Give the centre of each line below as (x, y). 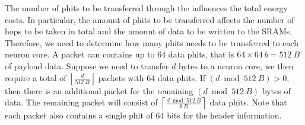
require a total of (36, 77)
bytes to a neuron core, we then (236, 65)
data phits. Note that (248, 102)
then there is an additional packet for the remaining (99, 90)
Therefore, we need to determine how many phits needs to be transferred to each (152, 42)
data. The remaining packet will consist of (81, 102)
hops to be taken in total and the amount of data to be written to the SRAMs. (149, 31)
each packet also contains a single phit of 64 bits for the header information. (143, 115)
